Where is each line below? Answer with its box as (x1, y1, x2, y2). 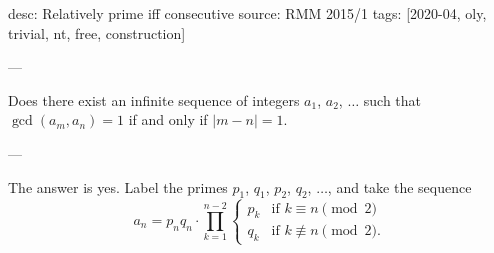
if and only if (128, 109, 208, 130)
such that (363, 89, 422, 110)
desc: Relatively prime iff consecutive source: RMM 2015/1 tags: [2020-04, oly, (8, 3, 487, 23)
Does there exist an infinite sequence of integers (8, 89, 300, 110)
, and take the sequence (327, 176, 472, 197)
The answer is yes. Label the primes (8, 176, 228, 197)
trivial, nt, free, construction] (8, 22, 186, 43)
